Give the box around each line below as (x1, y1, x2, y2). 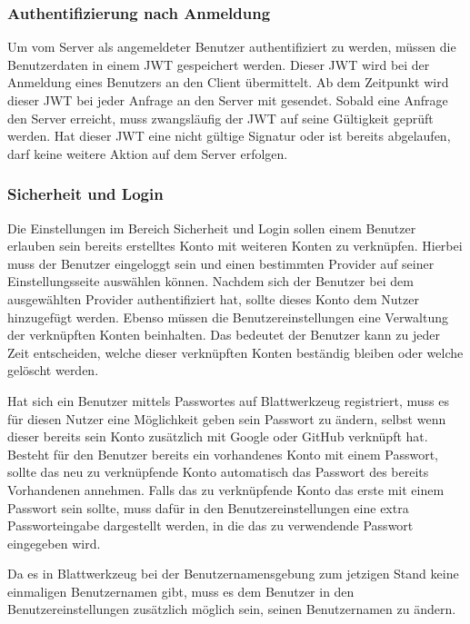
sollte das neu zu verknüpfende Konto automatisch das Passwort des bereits (7, 462, 429, 481)
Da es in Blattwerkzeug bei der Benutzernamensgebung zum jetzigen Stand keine (7, 564, 459, 583)
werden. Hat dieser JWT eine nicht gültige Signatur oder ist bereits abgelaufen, (7, 126, 451, 145)
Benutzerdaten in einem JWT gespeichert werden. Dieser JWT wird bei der (7, 54, 430, 74)
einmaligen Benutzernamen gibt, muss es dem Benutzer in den (7, 581, 355, 600)
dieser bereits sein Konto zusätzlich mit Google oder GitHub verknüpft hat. (7, 427, 428, 446)
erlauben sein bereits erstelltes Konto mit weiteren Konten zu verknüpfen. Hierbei (7, 236, 463, 255)
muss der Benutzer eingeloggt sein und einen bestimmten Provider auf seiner (7, 253, 435, 272)
